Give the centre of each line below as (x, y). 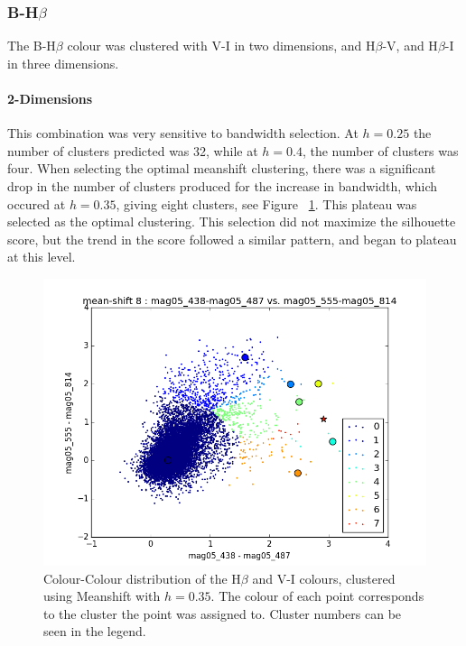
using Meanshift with (102, 596)
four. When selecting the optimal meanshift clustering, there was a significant (222, 168)
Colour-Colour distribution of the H (142, 578)
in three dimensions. (63, 63)
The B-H (32, 46)
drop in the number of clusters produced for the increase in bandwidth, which (223, 185)
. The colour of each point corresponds (317, 596)
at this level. (42, 257)
